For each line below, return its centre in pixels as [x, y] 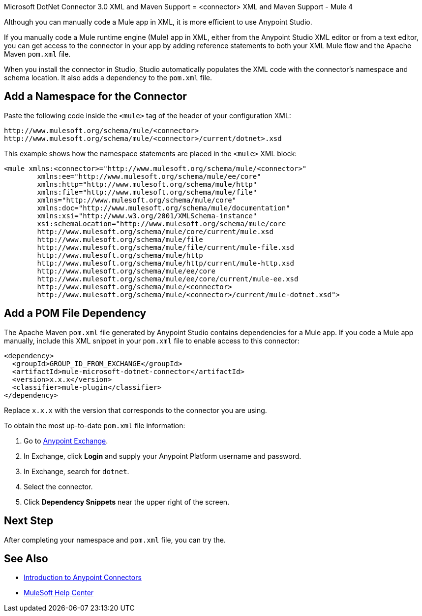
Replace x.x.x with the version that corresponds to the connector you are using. [136, 410]
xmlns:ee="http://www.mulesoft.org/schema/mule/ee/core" [149, 176]
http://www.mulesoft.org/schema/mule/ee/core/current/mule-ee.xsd [168, 279]
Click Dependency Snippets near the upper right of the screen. [127, 502]
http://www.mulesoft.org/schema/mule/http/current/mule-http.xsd [166, 263]
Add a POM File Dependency [75, 313]
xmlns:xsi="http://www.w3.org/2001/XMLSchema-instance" [147, 216]
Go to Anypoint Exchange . [66, 441]
